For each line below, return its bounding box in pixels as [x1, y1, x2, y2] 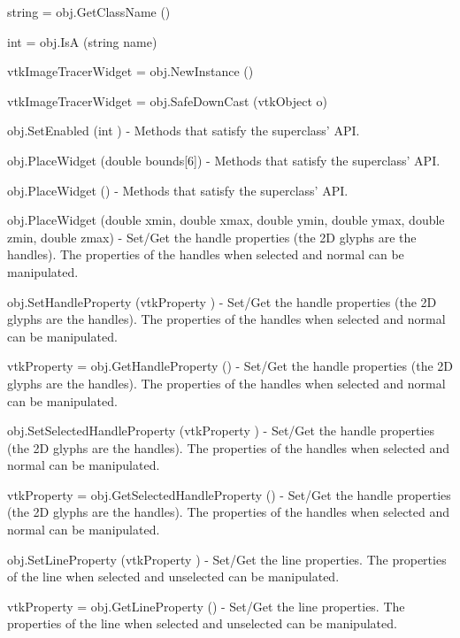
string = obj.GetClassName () [7, 3, 171, 20]
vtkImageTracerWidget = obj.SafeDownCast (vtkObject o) [7, 91, 328, 110]
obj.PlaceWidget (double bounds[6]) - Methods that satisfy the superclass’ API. [7, 150, 441, 169]
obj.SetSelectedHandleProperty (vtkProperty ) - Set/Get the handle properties [7, 421, 435, 440]
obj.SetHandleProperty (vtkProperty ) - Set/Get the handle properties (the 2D [7, 292, 437, 311]
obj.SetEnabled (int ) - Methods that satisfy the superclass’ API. [7, 121, 360, 140]
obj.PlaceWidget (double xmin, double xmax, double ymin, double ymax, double [7, 211, 445, 229]
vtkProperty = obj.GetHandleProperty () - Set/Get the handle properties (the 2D [7, 357, 453, 375]
